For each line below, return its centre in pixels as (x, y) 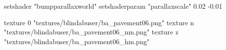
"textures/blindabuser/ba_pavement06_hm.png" (77, 41)
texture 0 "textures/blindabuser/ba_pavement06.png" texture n (99, 22)
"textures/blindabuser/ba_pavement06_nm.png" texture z (91, 32)
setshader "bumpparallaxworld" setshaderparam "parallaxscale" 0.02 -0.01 (113, 6)
